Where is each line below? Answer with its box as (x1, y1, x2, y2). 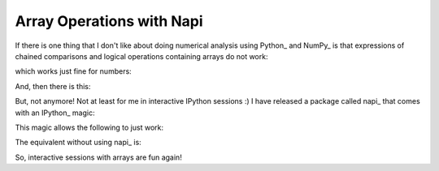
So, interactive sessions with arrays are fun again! (15, 152, 182, 162)
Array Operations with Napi (15, 12, 203, 30)
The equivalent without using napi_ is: (15, 138, 141, 147)
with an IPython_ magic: (15, 108, 95, 118)
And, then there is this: (15, 81, 91, 91)
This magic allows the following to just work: (15, 122, 164, 132)
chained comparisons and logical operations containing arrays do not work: (15, 51, 268, 61)
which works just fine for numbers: (15, 66, 132, 76)
